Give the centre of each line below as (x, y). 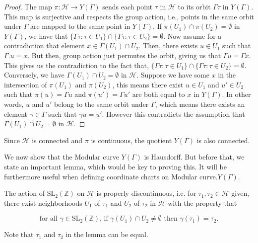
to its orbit (194, 6)
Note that (19, 234)
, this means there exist (148, 84)
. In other (236, 94)
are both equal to (159, 94)
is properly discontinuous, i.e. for (146, 193)
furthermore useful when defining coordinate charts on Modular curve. (111, 176)
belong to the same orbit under (101, 104)
